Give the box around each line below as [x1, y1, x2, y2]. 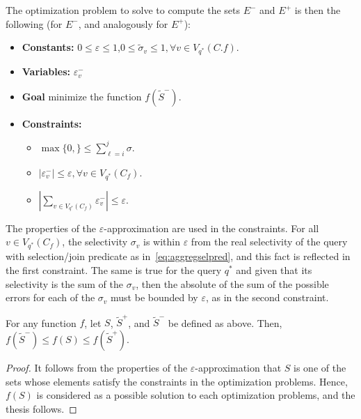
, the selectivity [62, 234, 128, 249]
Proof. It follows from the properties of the [6, 360, 188, 374]
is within [143, 234, 180, 249]
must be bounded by [111, 290, 198, 305]
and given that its [236, 262, 312, 277]
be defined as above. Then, [168, 315, 282, 330]
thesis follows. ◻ [6, 401, 77, 416]
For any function [6, 315, 77, 330]
